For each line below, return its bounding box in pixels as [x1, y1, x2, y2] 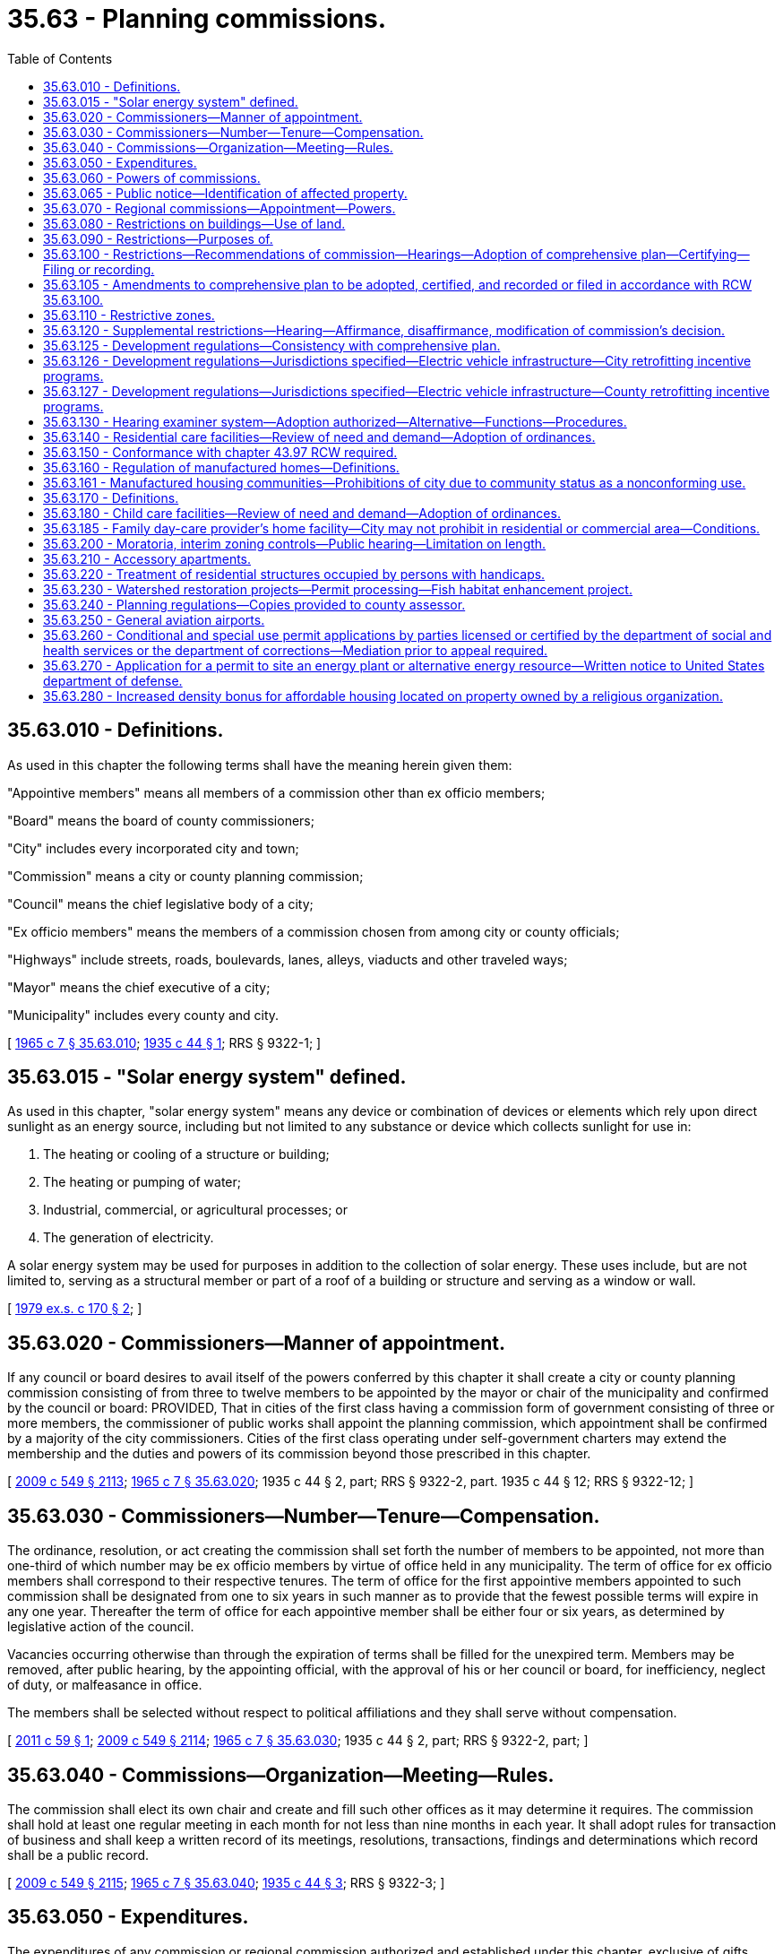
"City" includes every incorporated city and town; [7, 840, 299, 856]
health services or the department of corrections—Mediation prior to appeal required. [43, 642, 548, 658]
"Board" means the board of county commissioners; [7, 812, 314, 828]
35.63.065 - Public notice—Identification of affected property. [43, 185, 408, 201]
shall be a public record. [7, 1846, 150, 1863]
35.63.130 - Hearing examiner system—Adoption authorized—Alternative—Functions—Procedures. [43, 413, 627, 429]
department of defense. [43, 672, 183, 688]
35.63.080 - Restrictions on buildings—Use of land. [43, 215, 346, 231]
